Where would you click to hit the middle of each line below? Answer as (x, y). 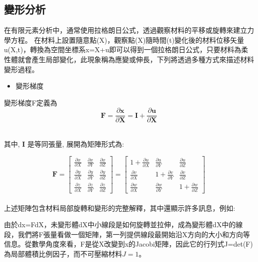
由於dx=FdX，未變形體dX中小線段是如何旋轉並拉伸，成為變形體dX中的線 (123, 224)
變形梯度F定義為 (31, 102)
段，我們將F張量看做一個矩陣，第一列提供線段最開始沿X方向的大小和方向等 (127, 234)
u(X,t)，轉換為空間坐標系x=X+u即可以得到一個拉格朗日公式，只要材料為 (123, 49)
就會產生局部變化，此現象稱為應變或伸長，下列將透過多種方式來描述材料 (136, 59)
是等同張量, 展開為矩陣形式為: (76, 144)
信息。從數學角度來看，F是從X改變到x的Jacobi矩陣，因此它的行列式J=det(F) (129, 244)
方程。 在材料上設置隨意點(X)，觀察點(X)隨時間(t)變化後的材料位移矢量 (127, 40)
